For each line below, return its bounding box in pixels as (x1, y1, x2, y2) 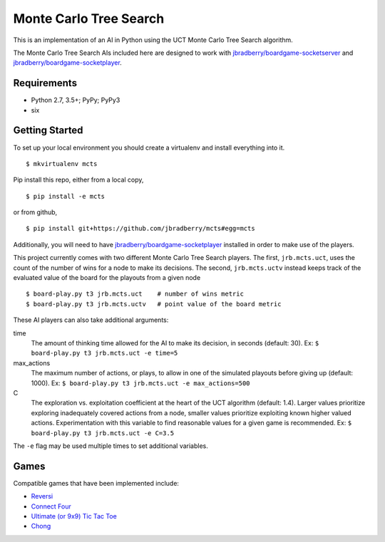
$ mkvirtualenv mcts (26, 160, 98, 167)
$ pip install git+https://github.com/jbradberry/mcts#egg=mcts (26, 224, 256, 233)
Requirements (13, 77, 78, 89)
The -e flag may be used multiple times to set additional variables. (13, 442, 208, 450)
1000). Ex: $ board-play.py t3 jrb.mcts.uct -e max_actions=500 (31, 378, 250, 387)
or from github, (13, 208, 58, 217)
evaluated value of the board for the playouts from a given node (13, 273, 201, 282)
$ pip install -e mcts (26, 192, 106, 200)
